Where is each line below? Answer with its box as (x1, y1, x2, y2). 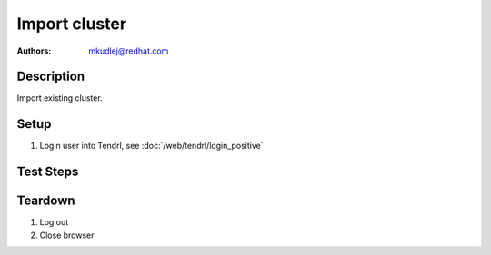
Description (16, 69, 85, 84)
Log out (39, 217, 69, 228)
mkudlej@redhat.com (88, 45, 169, 56)
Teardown (16, 193, 76, 209)
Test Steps (16, 164, 79, 180)
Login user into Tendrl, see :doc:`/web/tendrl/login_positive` (39, 141, 264, 152)
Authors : (16, 45, 52, 56)
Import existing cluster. (16, 93, 104, 103)
